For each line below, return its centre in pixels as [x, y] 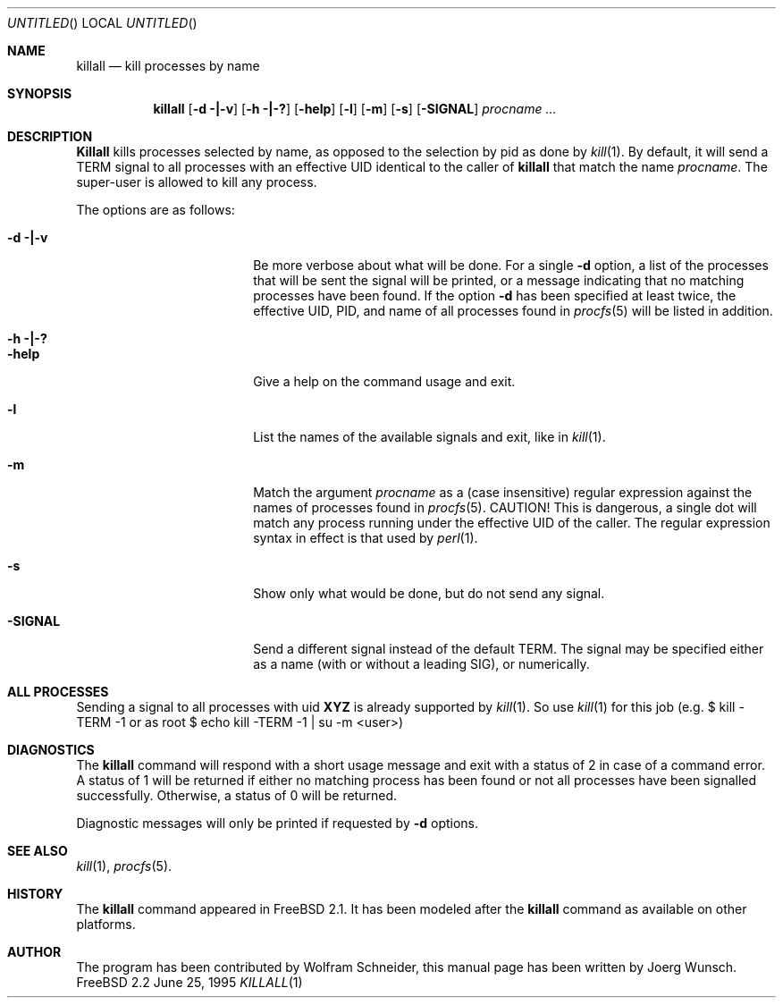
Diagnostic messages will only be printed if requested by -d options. [278, 823]
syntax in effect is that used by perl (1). [366, 538]
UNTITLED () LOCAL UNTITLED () [102, 23]
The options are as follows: [156, 210]
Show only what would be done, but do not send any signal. [429, 593]
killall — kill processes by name [168, 66]
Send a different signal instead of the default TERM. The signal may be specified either [509, 649]
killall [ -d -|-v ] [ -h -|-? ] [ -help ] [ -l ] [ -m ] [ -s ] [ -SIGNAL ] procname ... [355, 109]
